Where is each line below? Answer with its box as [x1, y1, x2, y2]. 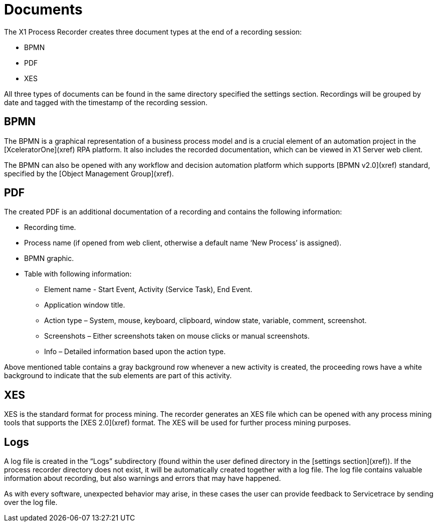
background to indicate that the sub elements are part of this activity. [4, 371, 232, 380]
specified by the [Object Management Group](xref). [4, 169, 174, 178]
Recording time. [24, 223, 76, 232]
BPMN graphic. [24, 254, 74, 263]
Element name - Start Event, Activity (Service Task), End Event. [44, 285, 253, 294]
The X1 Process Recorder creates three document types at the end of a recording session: [4, 27, 302, 36]
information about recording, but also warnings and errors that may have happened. [4, 474, 281, 483]
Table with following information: [24, 270, 132, 279]
